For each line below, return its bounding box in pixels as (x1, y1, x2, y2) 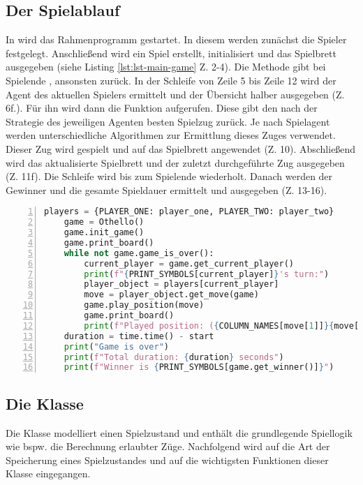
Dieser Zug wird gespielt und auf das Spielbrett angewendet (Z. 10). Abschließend (6, 141, 356, 156)
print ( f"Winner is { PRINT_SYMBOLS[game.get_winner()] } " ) (64, 362, 334, 373)
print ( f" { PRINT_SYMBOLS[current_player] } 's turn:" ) (84, 269, 329, 279)
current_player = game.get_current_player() (84, 258, 294, 269)
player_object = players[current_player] (84, 279, 279, 290)
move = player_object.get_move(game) (84, 290, 259, 300)
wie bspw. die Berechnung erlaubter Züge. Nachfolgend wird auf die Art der (6, 439, 330, 454)
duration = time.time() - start (64, 331, 214, 341)
